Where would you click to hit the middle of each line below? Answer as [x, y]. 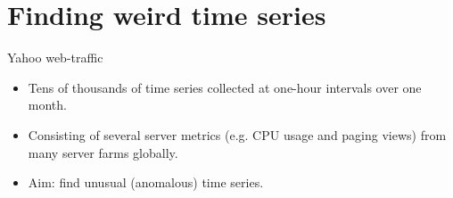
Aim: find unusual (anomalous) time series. [146, 182]
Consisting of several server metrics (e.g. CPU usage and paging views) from [237, 134]
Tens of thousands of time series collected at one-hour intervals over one [225, 87]
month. [47, 105]
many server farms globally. [103, 152]
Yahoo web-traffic [55, 58]
